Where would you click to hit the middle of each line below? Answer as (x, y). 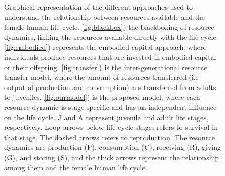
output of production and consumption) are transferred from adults (110, 87)
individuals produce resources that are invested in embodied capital (110, 57)
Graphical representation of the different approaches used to (99, 7)
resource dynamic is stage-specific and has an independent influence (110, 107)
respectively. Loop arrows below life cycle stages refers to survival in (111, 127)
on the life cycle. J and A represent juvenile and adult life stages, (106, 117)
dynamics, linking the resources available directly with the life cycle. (111, 37)
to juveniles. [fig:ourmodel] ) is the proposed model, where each (102, 97)
